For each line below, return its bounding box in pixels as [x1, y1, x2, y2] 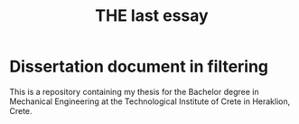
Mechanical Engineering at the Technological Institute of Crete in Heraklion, [9, 96, 291, 107]
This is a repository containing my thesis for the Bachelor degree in [9, 86, 259, 97]
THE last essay [94, 5, 210, 26]
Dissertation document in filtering [9, 56, 269, 77]
